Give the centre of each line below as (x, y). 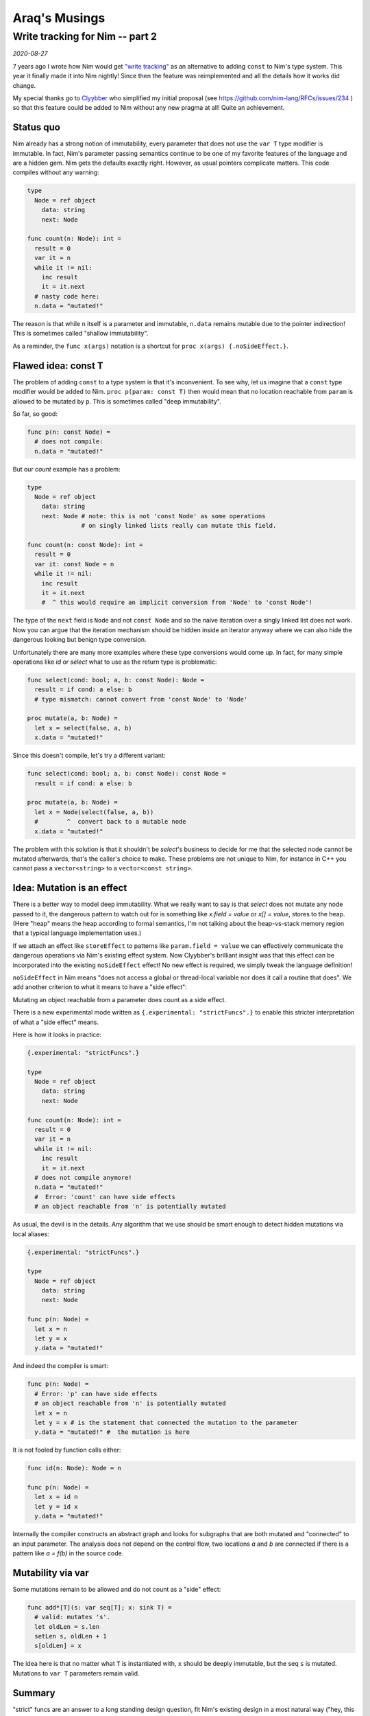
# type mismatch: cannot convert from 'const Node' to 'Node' (141, 699)
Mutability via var (51, 1573)
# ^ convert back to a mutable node (110, 822)
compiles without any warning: (56, 172)
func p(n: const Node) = (69, 432)
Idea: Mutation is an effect (70, 888)
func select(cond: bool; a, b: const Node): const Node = (126, 774)
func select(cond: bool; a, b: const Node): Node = (116, 680)
